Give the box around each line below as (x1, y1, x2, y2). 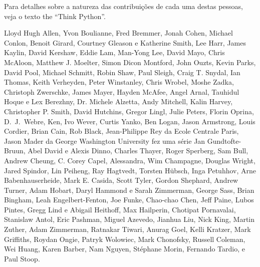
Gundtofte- (207, 135, 241, 146)
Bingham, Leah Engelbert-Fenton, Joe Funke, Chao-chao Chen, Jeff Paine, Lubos (4, 194, 254, 205)
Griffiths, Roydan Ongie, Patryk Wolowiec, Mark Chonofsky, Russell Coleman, (4, 233, 245, 244)
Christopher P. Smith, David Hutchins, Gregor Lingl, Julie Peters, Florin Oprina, (4, 106, 254, 116)
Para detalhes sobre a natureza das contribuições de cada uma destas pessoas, (4, 1, 243, 11)
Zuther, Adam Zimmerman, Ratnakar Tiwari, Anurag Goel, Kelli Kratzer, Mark (4, 224, 251, 234)
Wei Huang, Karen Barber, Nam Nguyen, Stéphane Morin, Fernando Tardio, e (4, 243, 245, 254)
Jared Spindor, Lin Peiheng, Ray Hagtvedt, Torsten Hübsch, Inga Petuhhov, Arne (4, 165, 256, 175)
